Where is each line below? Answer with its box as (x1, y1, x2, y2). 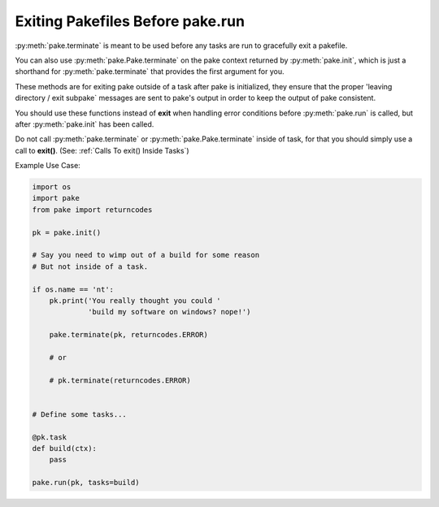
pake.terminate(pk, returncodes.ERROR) (49, 330, 209, 340)
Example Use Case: (15, 161, 80, 171)
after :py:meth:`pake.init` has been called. (15, 119, 154, 129)
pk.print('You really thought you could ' (49, 296, 221, 305)
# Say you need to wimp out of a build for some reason (32, 250, 260, 260)
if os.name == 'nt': (32, 284, 114, 294)
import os (32, 183, 72, 192)
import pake (32, 193, 80, 203)
